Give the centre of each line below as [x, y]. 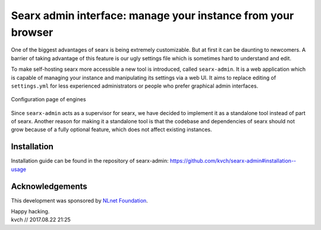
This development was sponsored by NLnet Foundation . [79, 200]
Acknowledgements [49, 186]
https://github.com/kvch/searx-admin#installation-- [233, 161]
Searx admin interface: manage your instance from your [152, 15]
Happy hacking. [30, 212]
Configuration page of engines [48, 100]
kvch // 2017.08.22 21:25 [41, 220]
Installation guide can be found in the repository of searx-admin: [90, 161]
